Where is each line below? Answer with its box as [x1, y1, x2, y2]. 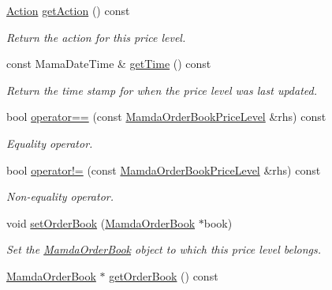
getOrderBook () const [109, 267, 218, 284]
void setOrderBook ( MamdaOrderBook [6, 214, 196, 231]
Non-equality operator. [6, 188, 114, 205]
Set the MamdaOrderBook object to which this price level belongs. [6, 241, 322, 258]
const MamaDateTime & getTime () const [6, 55, 211, 72]
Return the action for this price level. [6, 28, 186, 45]
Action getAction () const [6, 2, 130, 18]
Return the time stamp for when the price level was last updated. [6, 81, 317, 98]
